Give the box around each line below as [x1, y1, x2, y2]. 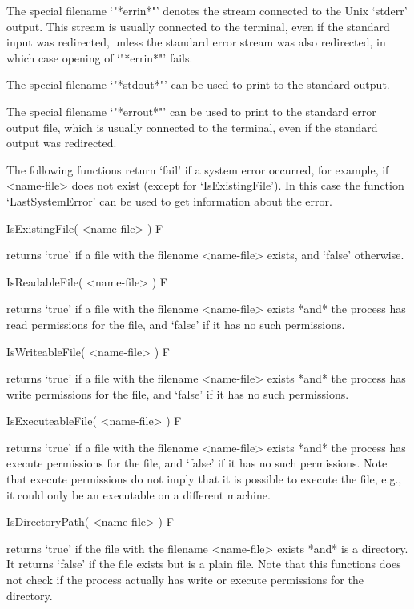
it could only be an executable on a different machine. [6, 486, 271, 503]
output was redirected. [6, 134, 117, 151]
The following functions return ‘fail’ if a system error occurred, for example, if [6, 161, 389, 178]
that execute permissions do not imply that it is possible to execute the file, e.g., [6, 471, 402, 487]
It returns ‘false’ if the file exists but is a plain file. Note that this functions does [6, 555, 401, 572]
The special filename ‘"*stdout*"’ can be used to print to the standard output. [6, 76, 390, 93]
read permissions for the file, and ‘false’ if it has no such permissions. [6, 315, 345, 332]
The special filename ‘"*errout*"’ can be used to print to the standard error [6, 102, 376, 119]
